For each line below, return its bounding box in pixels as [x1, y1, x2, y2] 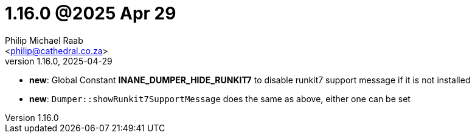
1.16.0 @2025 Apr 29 [5, 3, 176, 24]
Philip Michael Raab [5, 35, 83, 46]
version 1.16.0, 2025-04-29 [5, 55, 113, 66]
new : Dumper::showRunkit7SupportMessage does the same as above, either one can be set [29, 93, 411, 104]
